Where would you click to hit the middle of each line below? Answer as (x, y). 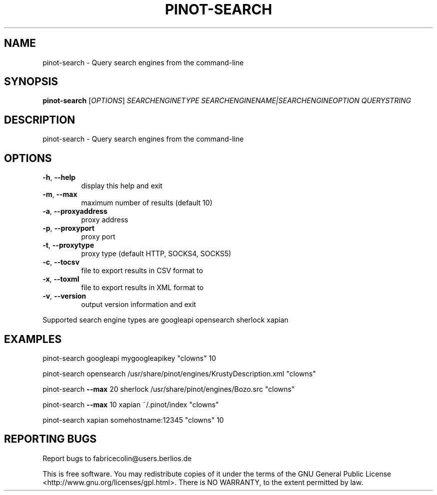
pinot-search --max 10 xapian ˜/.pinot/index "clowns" (131, 404)
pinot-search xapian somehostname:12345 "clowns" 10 (133, 420)
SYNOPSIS (31, 82)
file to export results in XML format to (142, 288)
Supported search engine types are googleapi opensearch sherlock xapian (166, 320)
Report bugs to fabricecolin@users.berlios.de (117, 458)
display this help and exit (122, 186)
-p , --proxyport (69, 228)
